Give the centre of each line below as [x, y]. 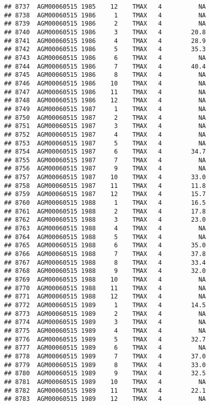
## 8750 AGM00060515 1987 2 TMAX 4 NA [105, 118]
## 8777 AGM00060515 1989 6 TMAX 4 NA [105, 348]
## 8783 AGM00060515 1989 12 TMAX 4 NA [105, 399]
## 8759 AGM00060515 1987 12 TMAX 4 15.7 [105, 194]
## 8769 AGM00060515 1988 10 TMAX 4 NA [105, 280]
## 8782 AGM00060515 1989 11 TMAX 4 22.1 [105, 390]
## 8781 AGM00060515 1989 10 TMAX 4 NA [105, 382]
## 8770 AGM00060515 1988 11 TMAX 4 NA [105, 288]
